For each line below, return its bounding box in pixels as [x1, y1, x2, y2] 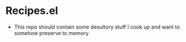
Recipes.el [5, 4, 58, 17]
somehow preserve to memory [14, 29, 89, 36]
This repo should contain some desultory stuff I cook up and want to [14, 23, 180, 30]
